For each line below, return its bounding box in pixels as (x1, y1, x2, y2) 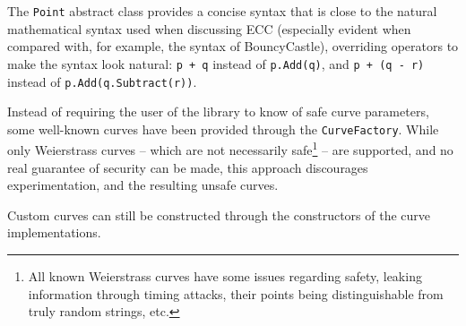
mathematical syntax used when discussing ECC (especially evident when (7, 19, 411, 38)
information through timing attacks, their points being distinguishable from (28, 284, 444, 303)
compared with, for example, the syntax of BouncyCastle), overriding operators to (7, 37, 459, 56)
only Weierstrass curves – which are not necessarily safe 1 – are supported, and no (7, 138, 453, 159)
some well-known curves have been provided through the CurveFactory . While (7, 119, 439, 138)
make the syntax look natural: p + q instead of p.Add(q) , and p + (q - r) (7, 54, 425, 73)
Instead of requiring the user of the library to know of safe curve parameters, (7, 102, 429, 121)
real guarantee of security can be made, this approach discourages (7, 158, 368, 176)
